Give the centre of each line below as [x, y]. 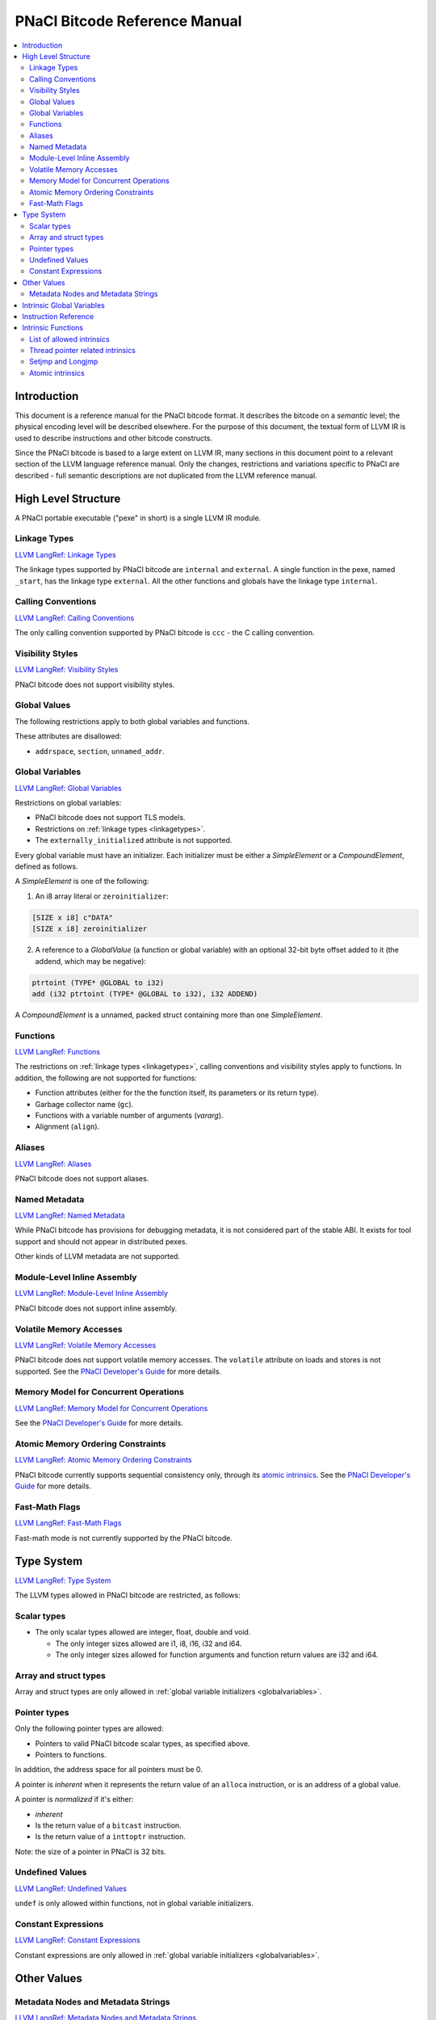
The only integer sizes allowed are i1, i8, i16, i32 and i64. [149, 1643]
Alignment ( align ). [67, 1126]
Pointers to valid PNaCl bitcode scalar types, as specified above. [143, 1743]
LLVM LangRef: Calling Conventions [75, 617]
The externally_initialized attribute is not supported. [134, 840]
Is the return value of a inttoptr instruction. [110, 1837]
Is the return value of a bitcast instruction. [108, 1825]
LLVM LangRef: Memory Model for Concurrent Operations [111, 1408]
